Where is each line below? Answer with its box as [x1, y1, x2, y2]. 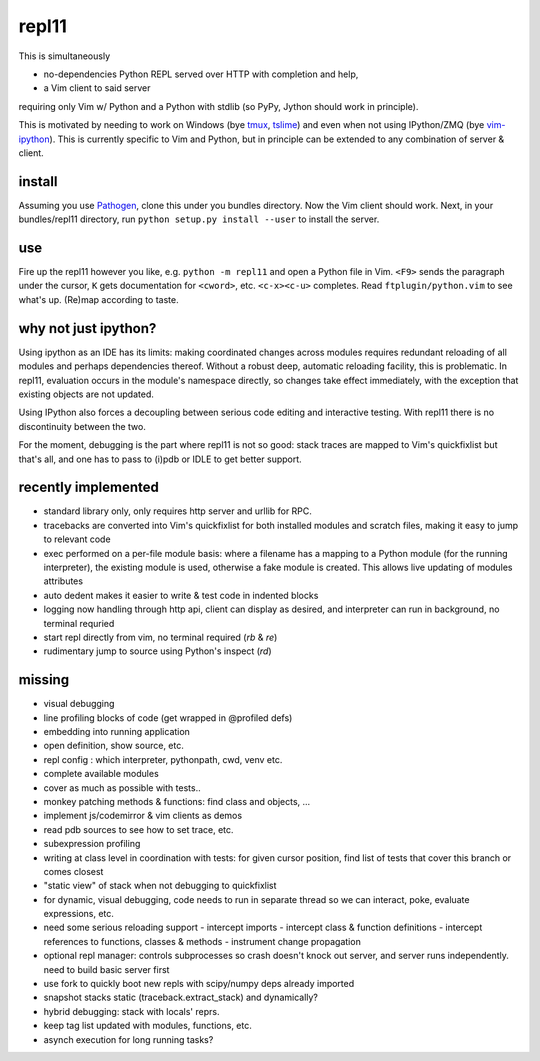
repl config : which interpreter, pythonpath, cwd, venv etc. [43, 753, 283, 765]
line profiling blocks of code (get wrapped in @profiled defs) [43, 711, 293, 724]
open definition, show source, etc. [43, 740, 184, 752]
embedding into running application [43, 726, 190, 738]
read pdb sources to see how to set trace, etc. [43, 823, 234, 835]
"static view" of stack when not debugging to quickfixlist [43, 880, 277, 892]
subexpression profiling [43, 838, 141, 850]
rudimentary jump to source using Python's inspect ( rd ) [43, 645, 272, 657]
